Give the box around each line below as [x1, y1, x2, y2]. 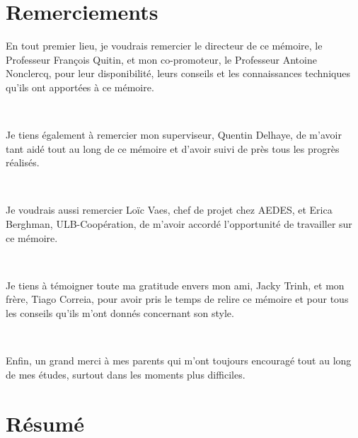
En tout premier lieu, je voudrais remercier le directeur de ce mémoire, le [6, 38, 323, 53]
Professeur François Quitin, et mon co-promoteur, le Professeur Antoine [6, 52, 317, 67]
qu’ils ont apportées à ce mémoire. [6, 79, 154, 94]
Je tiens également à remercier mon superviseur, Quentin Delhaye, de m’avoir [6, 127, 342, 142]
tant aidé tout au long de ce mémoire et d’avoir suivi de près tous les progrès [6, 141, 340, 156]
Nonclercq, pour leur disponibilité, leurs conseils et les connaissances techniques [6, 66, 350, 81]
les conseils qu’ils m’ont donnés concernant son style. [6, 306, 234, 321]
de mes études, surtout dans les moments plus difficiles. [6, 367, 246, 381]
